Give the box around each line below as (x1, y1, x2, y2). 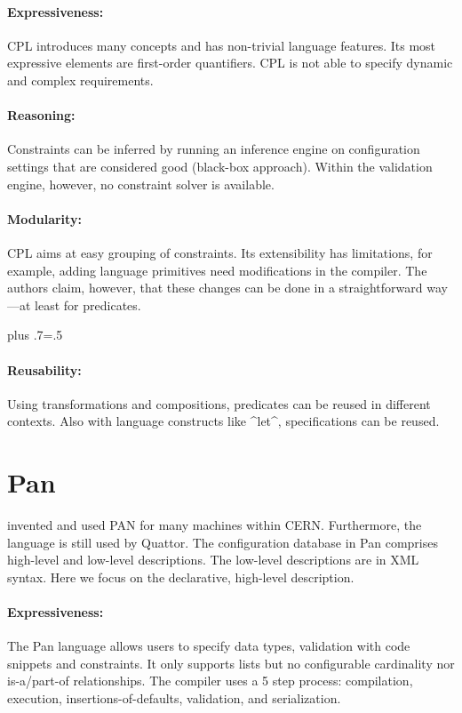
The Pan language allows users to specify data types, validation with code (7, 637, 410, 655)
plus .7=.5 (7, 325, 63, 344)
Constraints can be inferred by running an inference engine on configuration (7, 140, 420, 158)
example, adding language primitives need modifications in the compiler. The (7, 260, 427, 279)
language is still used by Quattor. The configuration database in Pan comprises (7, 533, 438, 551)
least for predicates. (35, 295, 141, 314)
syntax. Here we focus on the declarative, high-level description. (7, 567, 354, 586)
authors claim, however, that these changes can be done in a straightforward (7, 278, 423, 297)
